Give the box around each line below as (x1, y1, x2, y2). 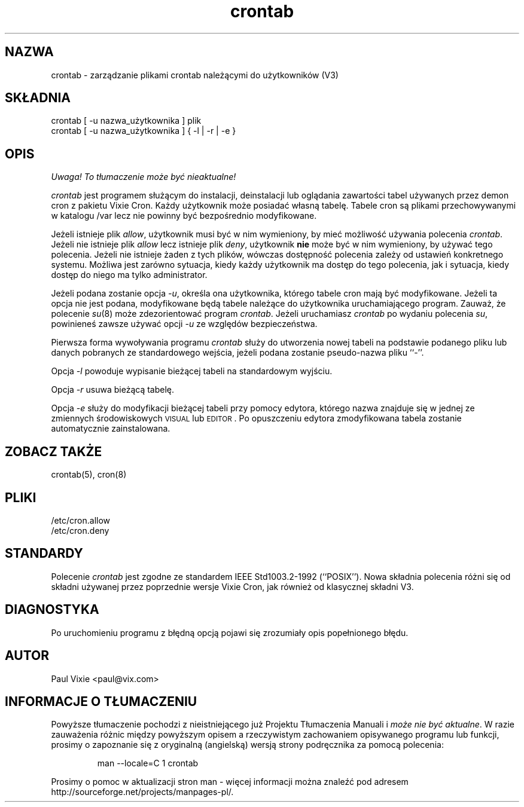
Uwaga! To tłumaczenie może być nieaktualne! (51, 172, 236, 182)
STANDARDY (5, 546, 83, 561)
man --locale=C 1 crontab (97, 758, 199, 769)
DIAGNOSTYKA (5, 602, 99, 618)
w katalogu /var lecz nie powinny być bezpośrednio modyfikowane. (51, 210, 317, 221)
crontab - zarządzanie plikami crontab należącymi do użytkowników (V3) (51, 69, 339, 80)
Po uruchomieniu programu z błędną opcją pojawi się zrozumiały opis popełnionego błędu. (51, 627, 409, 638)
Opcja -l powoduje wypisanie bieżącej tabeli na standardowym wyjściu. (51, 366, 333, 377)
